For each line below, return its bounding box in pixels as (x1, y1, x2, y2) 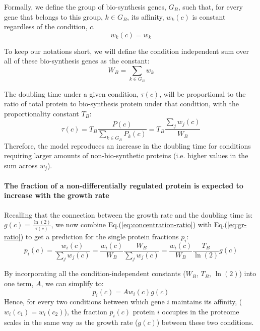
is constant (192, 11, 226, 22)
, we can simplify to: (41, 278, 104, 289)
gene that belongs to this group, (4, 11, 103, 22)
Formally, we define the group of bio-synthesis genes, (4, 2, 166, 12)
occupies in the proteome (162, 306, 239, 316)
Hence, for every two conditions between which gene (4, 296, 165, 307)
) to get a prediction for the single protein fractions (20, 231, 179, 241)
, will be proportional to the (159, 88, 246, 99)
